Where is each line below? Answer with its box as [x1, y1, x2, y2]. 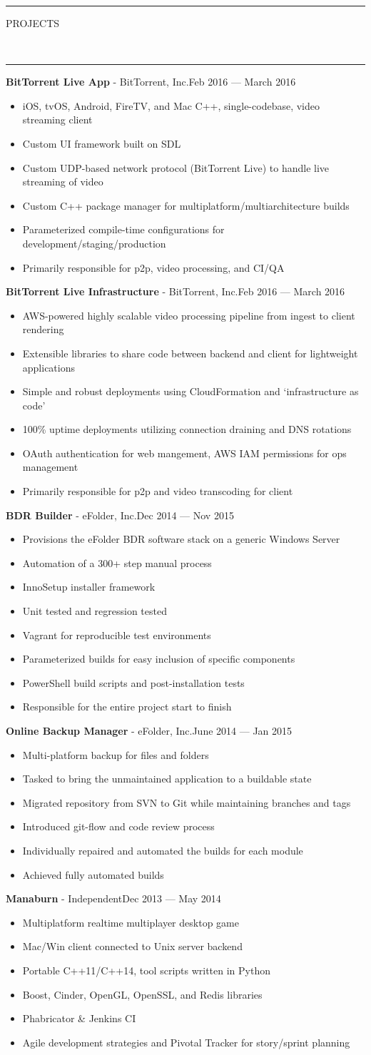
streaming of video [22, 174, 103, 189]
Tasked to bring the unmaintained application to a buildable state [22, 771, 312, 786]
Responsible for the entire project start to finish [22, 699, 232, 714]
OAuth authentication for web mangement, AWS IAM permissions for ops [22, 445, 347, 460]
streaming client [22, 112, 93, 127]
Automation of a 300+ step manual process [22, 555, 212, 570]
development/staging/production [22, 235, 166, 250]
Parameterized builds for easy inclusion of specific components [22, 651, 295, 666]
